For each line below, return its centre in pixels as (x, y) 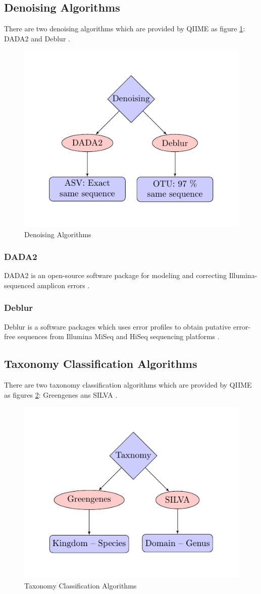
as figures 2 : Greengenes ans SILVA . (61, 394)
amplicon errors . (63, 285)
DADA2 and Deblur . (37, 38)
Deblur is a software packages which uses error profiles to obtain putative (118, 326)
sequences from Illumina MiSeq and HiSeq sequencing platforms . (118, 336)
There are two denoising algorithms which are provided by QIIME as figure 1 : (125, 29)
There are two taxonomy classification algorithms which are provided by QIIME (128, 385)
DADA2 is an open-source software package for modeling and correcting (116, 275)
